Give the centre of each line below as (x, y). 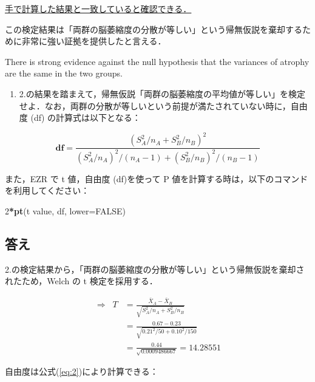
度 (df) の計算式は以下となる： (80, 118)
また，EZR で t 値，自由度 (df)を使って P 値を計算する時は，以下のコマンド (157, 178)
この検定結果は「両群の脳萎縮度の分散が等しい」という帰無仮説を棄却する (154, 29)
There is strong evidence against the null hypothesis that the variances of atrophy (157, 61)
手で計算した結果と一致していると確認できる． (98, 9)
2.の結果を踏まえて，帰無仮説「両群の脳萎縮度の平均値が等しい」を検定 (162, 93)
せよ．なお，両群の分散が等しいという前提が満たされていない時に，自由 (163, 105)
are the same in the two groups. (64, 73)
